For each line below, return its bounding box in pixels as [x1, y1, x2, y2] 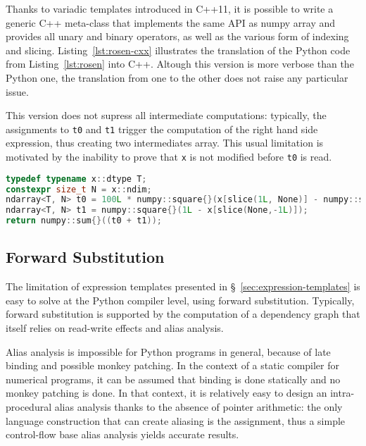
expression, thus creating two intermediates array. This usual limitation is [6, 135, 324, 150]
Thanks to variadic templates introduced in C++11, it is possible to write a [6, 1, 334, 16]
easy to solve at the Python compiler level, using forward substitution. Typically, [6, 292, 355, 307]
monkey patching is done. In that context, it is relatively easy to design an [6, 385, 327, 400]
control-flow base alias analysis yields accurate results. [6, 427, 239, 442]
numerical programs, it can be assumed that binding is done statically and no [6, 371, 341, 386]
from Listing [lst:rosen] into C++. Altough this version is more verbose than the [6, 56, 354, 71]
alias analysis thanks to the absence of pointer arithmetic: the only [54, 399, 343, 414]
